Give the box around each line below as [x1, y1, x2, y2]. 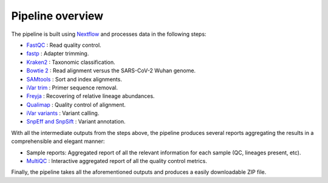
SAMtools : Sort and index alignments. [26, 75, 123, 83]
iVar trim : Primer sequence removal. [26, 84, 118, 91]
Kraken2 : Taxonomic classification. [26, 58, 115, 66]
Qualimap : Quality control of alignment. [26, 101, 126, 108]
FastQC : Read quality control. [26, 41, 101, 49]
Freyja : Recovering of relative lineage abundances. [26, 92, 155, 100]
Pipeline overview [11, 9, 103, 22]
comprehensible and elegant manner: [11, 137, 105, 145]
